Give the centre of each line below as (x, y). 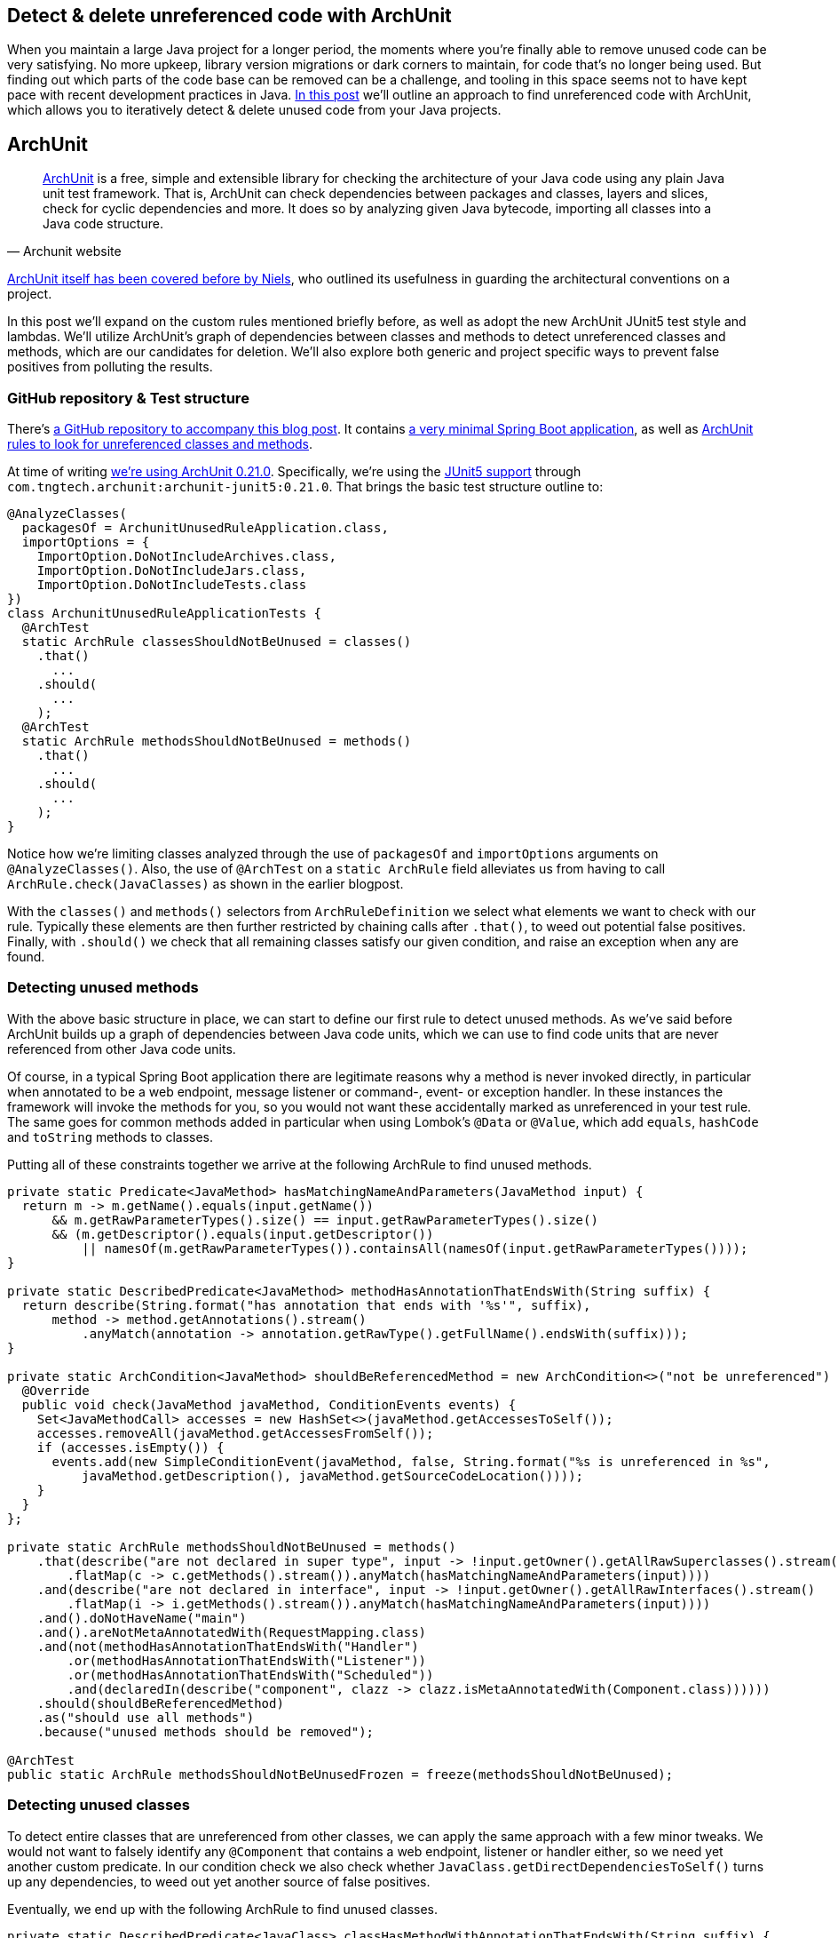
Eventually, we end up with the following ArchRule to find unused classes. (222, 1909)
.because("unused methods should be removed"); (206, 1731)
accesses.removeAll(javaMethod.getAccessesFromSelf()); (235, 1433)
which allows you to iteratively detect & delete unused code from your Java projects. (254, 110)
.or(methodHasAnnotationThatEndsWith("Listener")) (247, 1660)
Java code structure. (103, 224)
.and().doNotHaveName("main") (142, 1618)
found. (26, 957)
